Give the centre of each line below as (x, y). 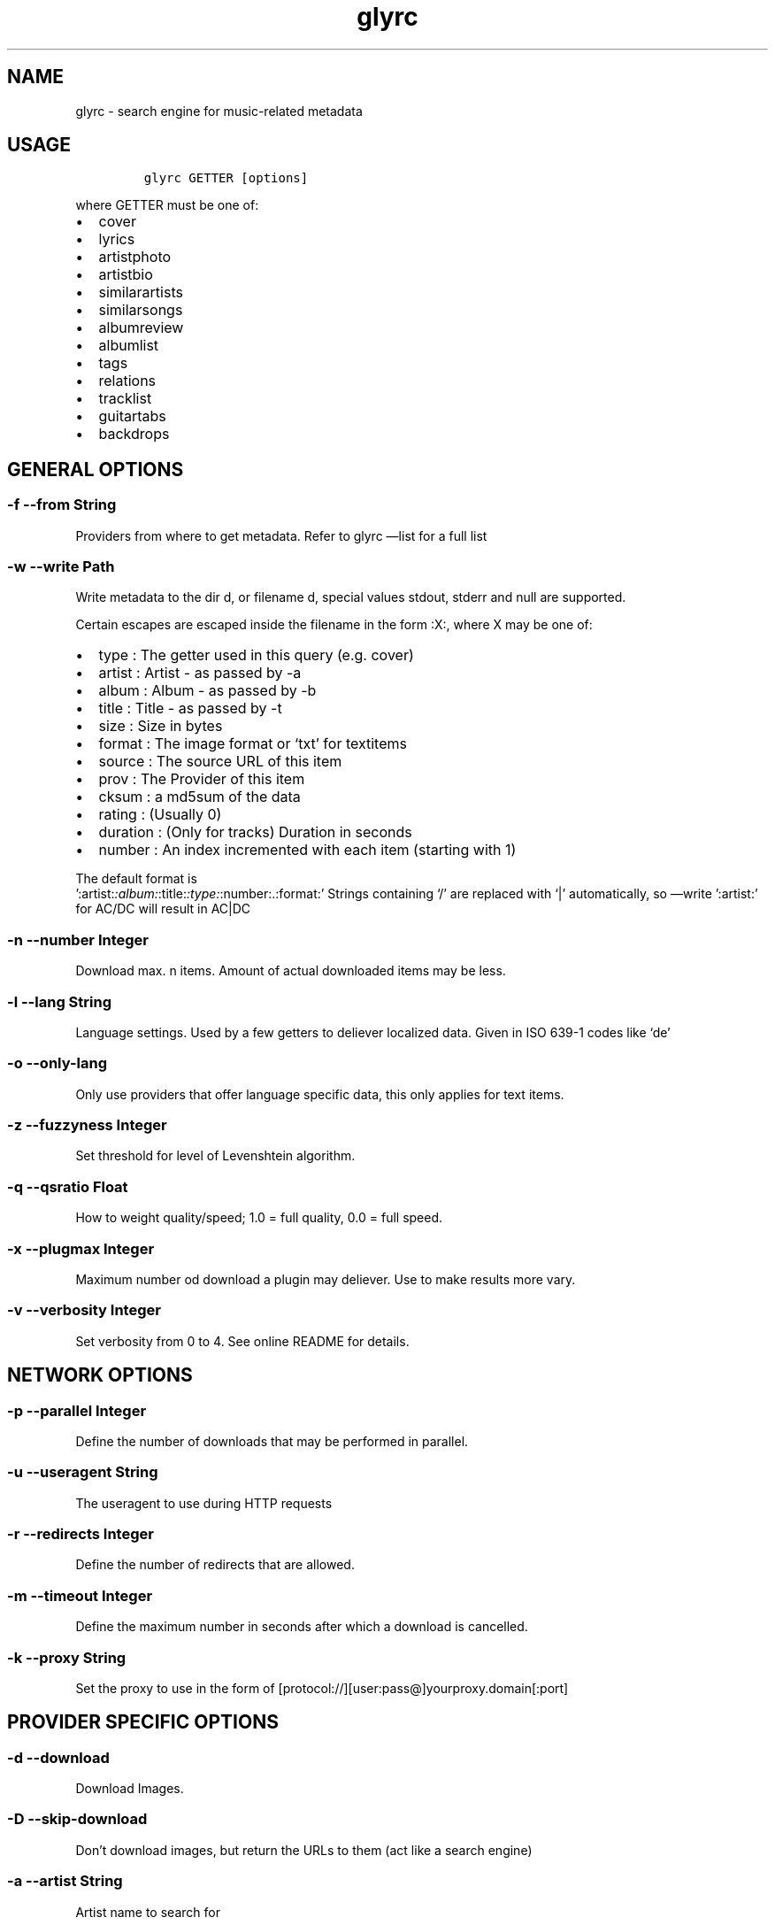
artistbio (126, 275)
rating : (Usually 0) (160, 815)
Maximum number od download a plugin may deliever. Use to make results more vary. (326, 1279)
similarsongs (141, 310)
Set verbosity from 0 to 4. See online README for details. (242, 1341)
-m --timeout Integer (80, 1595)
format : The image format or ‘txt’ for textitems (253, 744)
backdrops (134, 434)
